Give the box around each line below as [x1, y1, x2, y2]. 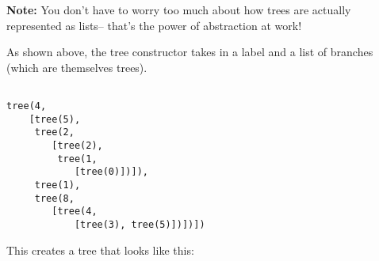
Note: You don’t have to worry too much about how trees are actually [6, 2, 351, 17]
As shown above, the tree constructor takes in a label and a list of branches [6, 43, 373, 60]
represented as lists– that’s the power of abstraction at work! [6, 17, 302, 33]
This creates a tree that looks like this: [6, 241, 194, 258]
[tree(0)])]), [74, 166, 148, 178]
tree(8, [34, 192, 75, 204]
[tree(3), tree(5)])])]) [74, 218, 205, 230]
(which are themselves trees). [6, 59, 147, 75]
